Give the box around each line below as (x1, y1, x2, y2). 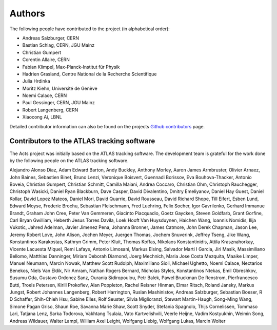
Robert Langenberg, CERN (22, 107, 78, 113)
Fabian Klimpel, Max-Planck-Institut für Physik (22, 64, 120, 70)
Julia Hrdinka (22, 78, 51, 84)
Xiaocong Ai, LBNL (22, 114, 63, 120)
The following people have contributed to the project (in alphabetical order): (9, 26, 170, 32)
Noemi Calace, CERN (22, 92, 67, 99)
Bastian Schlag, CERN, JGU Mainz (22, 42, 95, 48)
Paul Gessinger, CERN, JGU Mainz (22, 100, 95, 106)
